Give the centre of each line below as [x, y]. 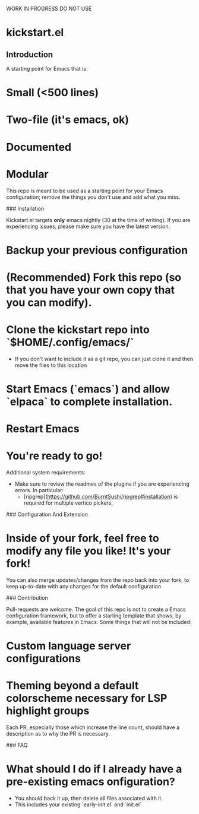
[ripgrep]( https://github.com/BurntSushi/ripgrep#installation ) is [101, 497]
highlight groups [48, 711]
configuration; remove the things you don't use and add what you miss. [93, 197]
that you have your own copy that [91, 290]
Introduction [30, 54]
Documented [39, 147]
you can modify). [49, 303]
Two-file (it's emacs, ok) [68, 120]
